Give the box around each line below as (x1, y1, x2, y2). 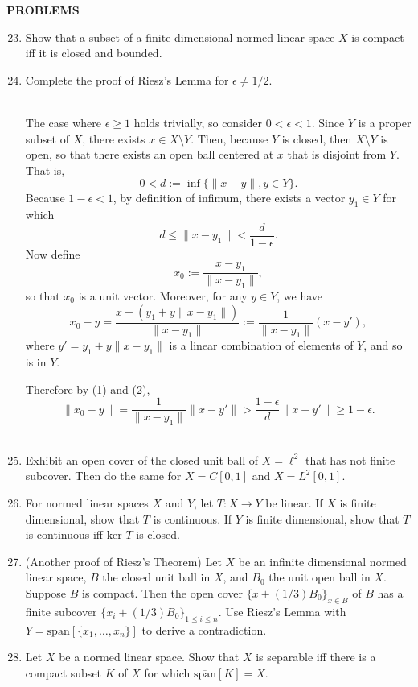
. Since (311, 114, 345, 130)
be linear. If (265, 495, 323, 511)
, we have (277, 288, 323, 304)
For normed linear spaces (25, 495, 149, 511)
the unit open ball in (268, 569, 371, 586)
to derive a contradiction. (141, 621, 267, 638)
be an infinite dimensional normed (238, 552, 407, 569)
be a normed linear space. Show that (59, 648, 240, 665)
